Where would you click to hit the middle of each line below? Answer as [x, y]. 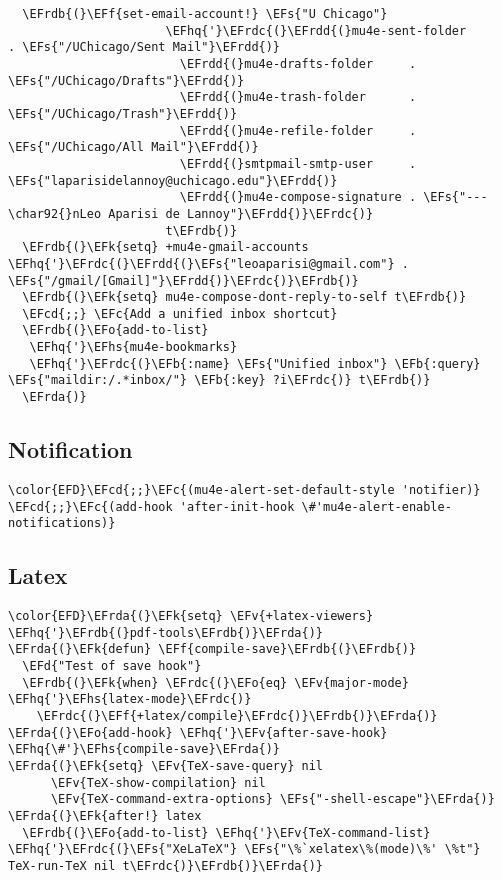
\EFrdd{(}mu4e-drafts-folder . [298, 63]
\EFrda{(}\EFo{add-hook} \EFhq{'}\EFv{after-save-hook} [198, 732]
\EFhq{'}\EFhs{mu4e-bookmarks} [133, 347]
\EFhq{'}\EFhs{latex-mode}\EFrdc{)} [130, 699]
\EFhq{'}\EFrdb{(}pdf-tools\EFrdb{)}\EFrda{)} [165, 632]
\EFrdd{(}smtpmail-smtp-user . [298, 163]
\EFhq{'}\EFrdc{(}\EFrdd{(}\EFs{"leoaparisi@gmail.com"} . [208, 263]
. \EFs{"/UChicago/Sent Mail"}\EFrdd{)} [144, 47]
